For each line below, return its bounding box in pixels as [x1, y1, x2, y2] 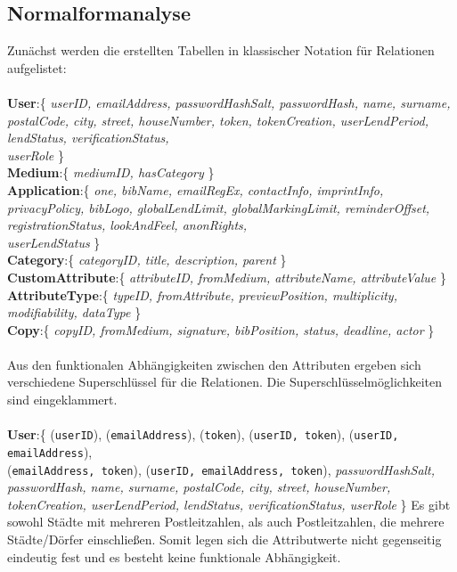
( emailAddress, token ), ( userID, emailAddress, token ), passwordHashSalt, [7, 460, 436, 478]
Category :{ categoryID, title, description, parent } [7, 250, 287, 269]
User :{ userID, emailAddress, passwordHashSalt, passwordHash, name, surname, [7, 93, 451, 111]
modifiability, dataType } [7, 303, 142, 322]
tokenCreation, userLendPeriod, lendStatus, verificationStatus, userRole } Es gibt [7, 494, 451, 513]
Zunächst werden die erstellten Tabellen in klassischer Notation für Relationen [7, 41, 435, 60]
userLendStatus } [7, 233, 101, 251]
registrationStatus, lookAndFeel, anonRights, [7, 216, 248, 234]
